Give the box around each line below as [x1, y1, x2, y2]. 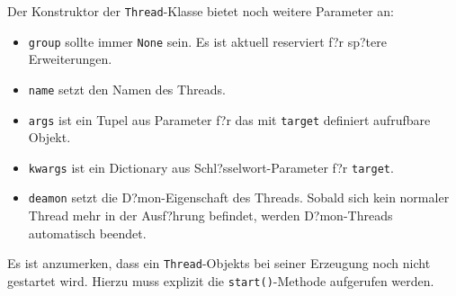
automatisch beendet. [28, 223, 147, 242]
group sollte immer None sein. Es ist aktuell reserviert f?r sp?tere [28, 31, 387, 50]
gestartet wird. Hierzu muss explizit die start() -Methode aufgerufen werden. [7, 271, 434, 290]
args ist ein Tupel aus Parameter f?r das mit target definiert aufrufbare [28, 110, 431, 129]
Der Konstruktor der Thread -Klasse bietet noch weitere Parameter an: [7, 2, 394, 20]
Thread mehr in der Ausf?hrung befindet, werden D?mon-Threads [28, 206, 393, 225]
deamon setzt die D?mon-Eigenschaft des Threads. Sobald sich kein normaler [28, 188, 450, 207]
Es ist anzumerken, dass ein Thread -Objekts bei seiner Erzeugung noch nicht [7, 254, 431, 273]
